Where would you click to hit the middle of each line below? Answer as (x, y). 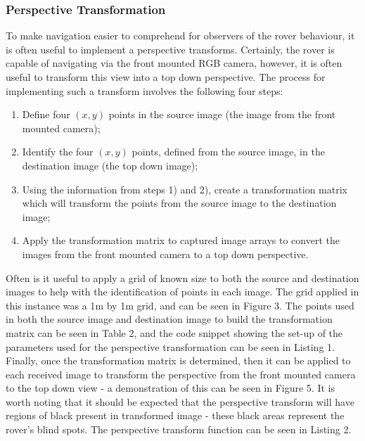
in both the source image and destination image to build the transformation (169, 319)
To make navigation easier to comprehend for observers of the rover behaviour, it (180, 36)
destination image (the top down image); (110, 165)
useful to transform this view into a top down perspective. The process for (166, 77)
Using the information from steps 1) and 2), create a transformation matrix (185, 189)
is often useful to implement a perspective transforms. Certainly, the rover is (170, 49)
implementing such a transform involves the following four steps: (145, 90)
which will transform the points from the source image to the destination (179, 203)
